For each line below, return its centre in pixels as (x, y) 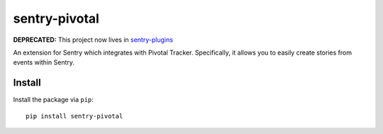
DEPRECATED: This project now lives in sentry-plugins (93, 40)
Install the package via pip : (53, 100)
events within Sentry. (44, 62)
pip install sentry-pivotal (74, 116)
